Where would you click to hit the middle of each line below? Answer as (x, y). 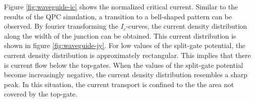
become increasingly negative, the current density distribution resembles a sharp (126, 75)
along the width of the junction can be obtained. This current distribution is (120, 35)
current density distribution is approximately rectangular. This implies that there (127, 55)
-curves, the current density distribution (186, 26)
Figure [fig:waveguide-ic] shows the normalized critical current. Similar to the (121, 6)
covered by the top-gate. (41, 94)
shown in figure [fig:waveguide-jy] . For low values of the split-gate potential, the (125, 45)
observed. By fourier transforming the (61, 26)
